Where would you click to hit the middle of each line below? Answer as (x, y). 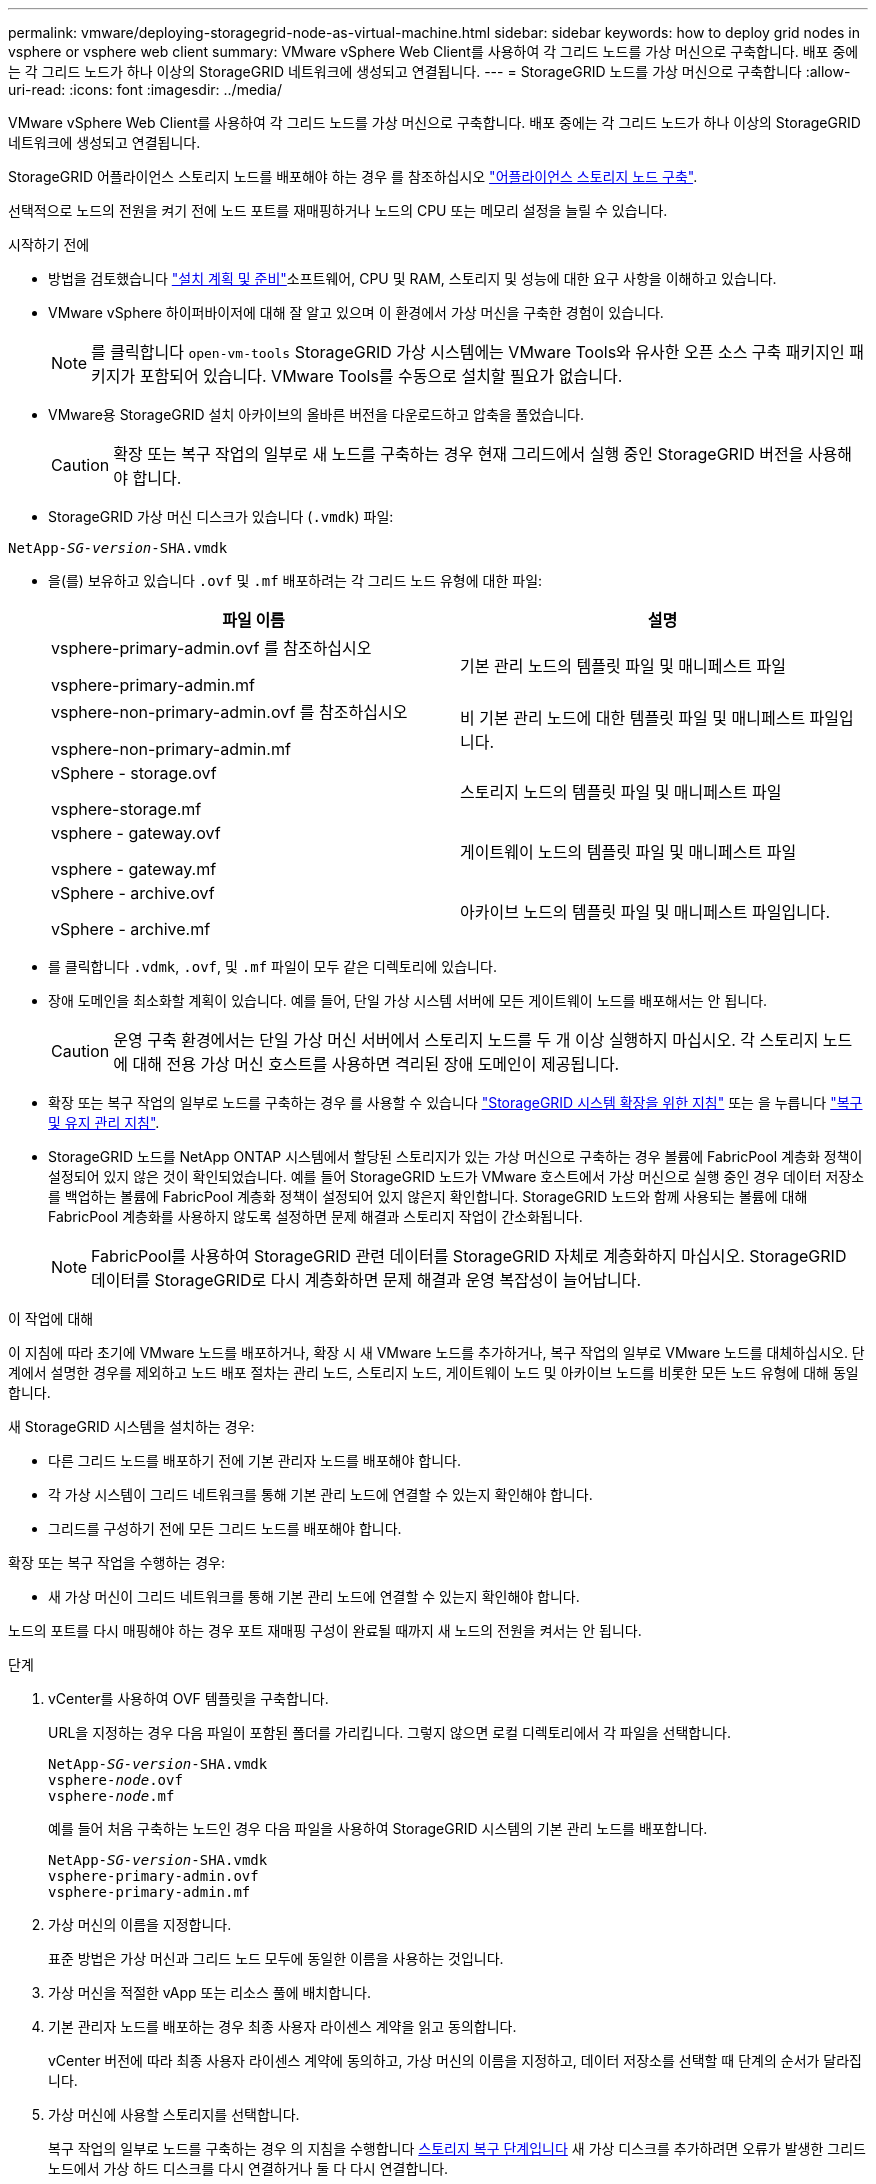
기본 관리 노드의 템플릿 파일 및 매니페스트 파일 (623, 666)
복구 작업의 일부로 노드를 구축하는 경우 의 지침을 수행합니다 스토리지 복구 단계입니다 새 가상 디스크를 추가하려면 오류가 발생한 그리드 (457, 2148)
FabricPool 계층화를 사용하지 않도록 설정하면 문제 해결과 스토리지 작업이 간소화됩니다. (315, 1216)
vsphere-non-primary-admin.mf (171, 749)
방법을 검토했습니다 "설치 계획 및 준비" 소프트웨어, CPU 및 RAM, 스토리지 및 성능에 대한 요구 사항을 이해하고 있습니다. (412, 278)
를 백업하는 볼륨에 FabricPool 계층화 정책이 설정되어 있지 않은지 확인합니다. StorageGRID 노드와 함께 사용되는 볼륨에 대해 (428, 1196)
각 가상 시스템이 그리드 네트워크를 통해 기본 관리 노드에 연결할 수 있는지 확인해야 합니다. (320, 1494)
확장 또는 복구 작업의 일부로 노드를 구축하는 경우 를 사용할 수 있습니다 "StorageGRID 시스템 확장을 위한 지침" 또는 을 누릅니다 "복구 (455, 1102)
